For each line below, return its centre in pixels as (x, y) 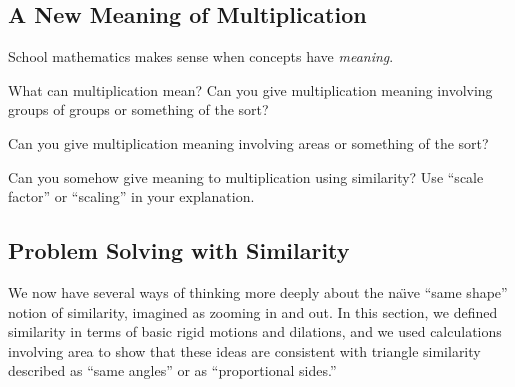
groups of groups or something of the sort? (138, 109)
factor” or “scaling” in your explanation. (131, 196)
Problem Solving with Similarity (179, 250)
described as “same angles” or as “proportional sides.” (172, 370)
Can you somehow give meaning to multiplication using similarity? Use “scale (246, 176)
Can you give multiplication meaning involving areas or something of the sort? (248, 142)
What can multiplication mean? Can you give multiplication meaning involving (250, 89)
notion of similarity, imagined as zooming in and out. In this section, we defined (253, 311)
